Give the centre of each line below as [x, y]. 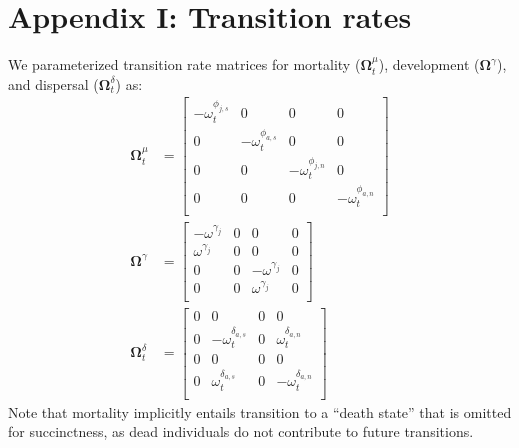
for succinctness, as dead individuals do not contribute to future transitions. [241, 431]
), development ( [429, 64]
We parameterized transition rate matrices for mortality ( [184, 64]
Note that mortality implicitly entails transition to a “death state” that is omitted [260, 411]
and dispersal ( [53, 83]
